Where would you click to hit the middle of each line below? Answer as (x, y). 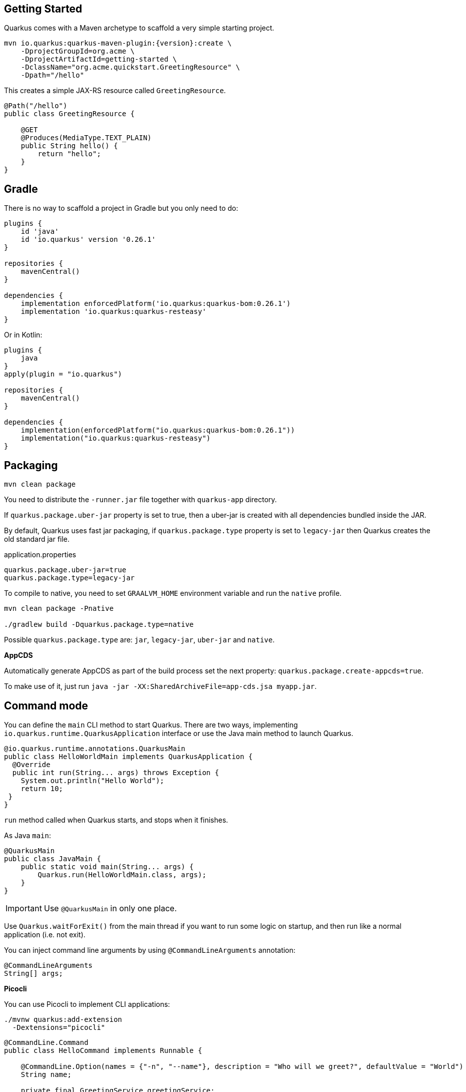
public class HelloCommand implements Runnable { (103, 1050)
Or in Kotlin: (23, 335)
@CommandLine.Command (46, 1042)
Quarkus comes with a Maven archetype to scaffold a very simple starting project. (139, 28)
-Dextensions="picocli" (59, 1027)
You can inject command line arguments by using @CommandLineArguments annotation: (150, 950)
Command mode (46, 705)
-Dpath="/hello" (52, 75)
